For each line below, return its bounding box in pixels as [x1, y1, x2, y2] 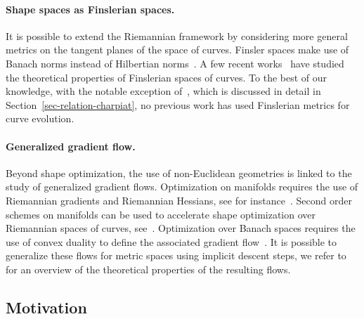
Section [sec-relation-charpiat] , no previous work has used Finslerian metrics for [6, 97, 350, 112]
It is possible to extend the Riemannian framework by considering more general [6, 28, 348, 43]
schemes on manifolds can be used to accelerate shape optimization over [6, 207, 316, 221]
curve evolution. [6, 111, 74, 126]
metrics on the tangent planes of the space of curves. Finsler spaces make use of [6, 42, 349, 57]
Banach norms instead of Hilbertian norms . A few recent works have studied [6, 56, 344, 70]
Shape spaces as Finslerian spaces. [6, 1, 175, 16]
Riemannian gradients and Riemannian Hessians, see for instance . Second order [6, 193, 352, 207]
